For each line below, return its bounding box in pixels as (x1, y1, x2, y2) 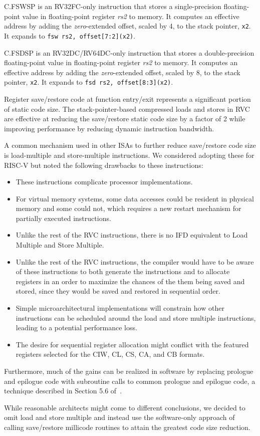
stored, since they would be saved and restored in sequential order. (16, 286, 220, 296)
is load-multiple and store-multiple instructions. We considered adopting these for (4, 149, 254, 160)
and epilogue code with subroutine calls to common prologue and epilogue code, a (4, 375, 255, 386)
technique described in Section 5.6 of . (4, 385, 122, 396)
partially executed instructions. (16, 212, 111, 223)
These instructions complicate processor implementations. (16, 176, 193, 187)
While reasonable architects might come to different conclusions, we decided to (4, 402, 245, 412)
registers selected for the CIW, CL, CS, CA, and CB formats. (16, 349, 205, 359)
